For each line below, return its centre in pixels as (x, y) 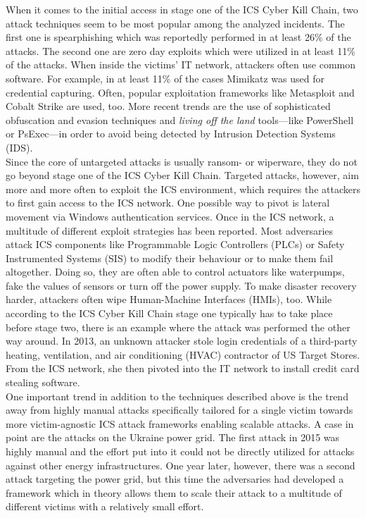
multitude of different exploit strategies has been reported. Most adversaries (170, 230)
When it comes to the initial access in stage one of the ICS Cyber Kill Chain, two (182, 9)
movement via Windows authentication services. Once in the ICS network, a (170, 216)
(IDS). (19, 147)
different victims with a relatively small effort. (105, 506)
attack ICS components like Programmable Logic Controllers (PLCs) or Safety (175, 244)
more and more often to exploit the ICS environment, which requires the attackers (183, 189)
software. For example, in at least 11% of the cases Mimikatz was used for (165, 78)
